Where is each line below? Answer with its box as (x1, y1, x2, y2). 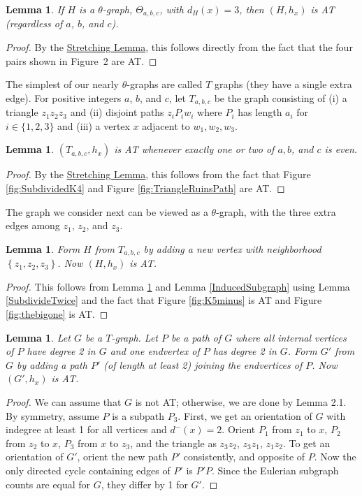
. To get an (282, 435, 331, 450)
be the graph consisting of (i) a (214, 90, 347, 105)
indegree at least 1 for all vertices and (6, 422, 167, 437)
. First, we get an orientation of (178, 408, 312, 423)
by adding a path (17, 357, 87, 372)
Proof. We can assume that (6, 395, 122, 409)
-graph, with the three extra (216, 204, 336, 219)
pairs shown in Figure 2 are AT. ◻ (6, 53, 157, 68)
